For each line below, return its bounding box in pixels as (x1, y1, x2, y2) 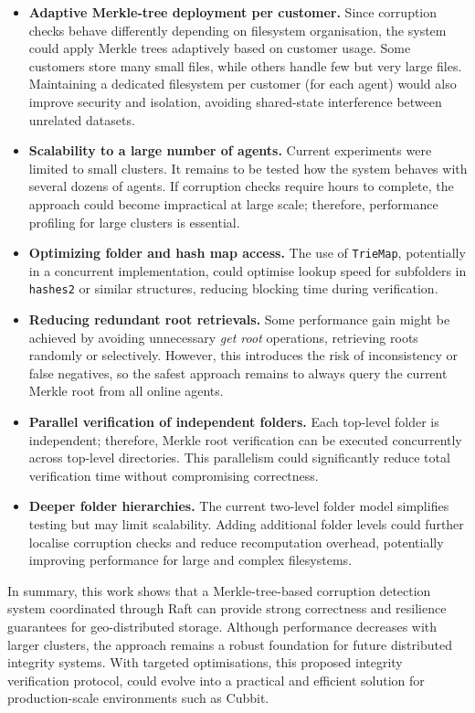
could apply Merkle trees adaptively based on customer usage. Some (28, 38, 411, 58)
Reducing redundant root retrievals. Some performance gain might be (28, 310, 450, 329)
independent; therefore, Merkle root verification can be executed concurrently (28, 430, 462, 449)
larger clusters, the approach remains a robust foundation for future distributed (7, 634, 452, 654)
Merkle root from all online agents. (28, 381, 224, 400)
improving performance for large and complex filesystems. (28, 550, 352, 569)
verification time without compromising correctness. (28, 465, 319, 484)
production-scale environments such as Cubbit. (7, 688, 269, 708)
